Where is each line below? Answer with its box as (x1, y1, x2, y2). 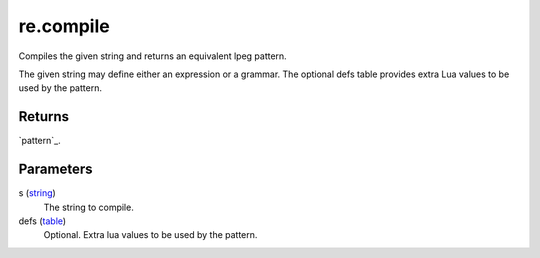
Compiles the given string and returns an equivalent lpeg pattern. (18, 50, 287, 62)
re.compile (18, 15, 110, 37)
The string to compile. (43, 201, 134, 213)
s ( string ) (18, 187, 57, 199)
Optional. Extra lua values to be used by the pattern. (43, 229, 258, 241)
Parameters (18, 161, 93, 178)
